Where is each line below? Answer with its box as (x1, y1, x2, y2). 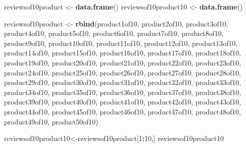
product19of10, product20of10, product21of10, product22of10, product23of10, (4, 57, 241, 67)
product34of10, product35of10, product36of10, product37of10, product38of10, (4, 86, 241, 97)
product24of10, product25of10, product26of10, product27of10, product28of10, (4, 67, 241, 77)
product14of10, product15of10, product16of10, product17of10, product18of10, (4, 47, 241, 58)
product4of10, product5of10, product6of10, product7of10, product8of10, (4, 28, 223, 38)
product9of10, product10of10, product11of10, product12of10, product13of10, (4, 37, 237, 48)
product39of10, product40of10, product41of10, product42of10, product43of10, (4, 96, 241, 107)
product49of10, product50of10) (4, 116, 98, 126)
